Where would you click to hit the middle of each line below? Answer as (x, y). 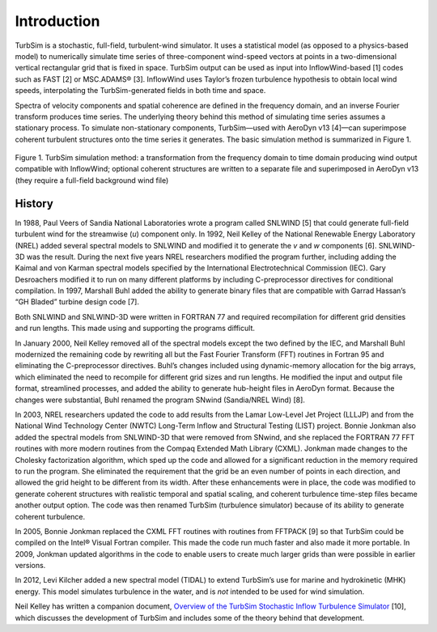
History (34, 204)
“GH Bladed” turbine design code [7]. (77, 302)
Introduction (57, 21)
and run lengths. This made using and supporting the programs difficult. (135, 329)
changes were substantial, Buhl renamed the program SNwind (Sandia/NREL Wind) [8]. (160, 400)
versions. (30, 566)
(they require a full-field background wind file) (92, 180)
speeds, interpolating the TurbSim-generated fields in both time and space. (140, 91)
